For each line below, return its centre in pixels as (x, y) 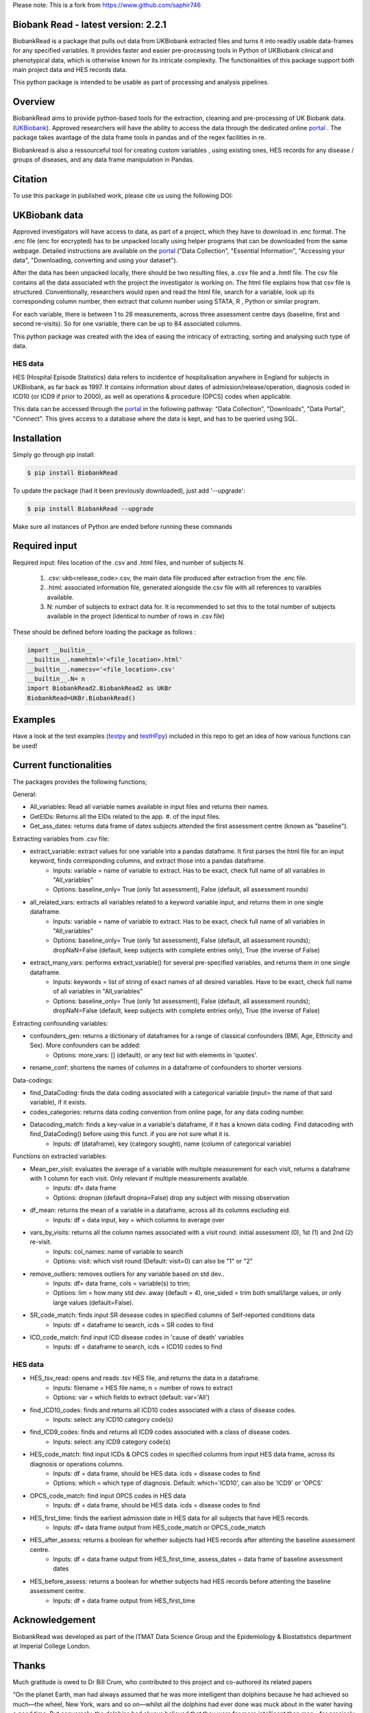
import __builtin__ (60, 650)
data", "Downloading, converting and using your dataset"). (95, 260)
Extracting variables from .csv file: (61, 839)
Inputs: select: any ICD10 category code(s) (113, 1419)
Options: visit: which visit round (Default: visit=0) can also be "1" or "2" (153, 1261)
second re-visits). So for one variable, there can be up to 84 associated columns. (127, 324)
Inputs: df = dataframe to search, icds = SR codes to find (133, 1324)
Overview (34, 102)
